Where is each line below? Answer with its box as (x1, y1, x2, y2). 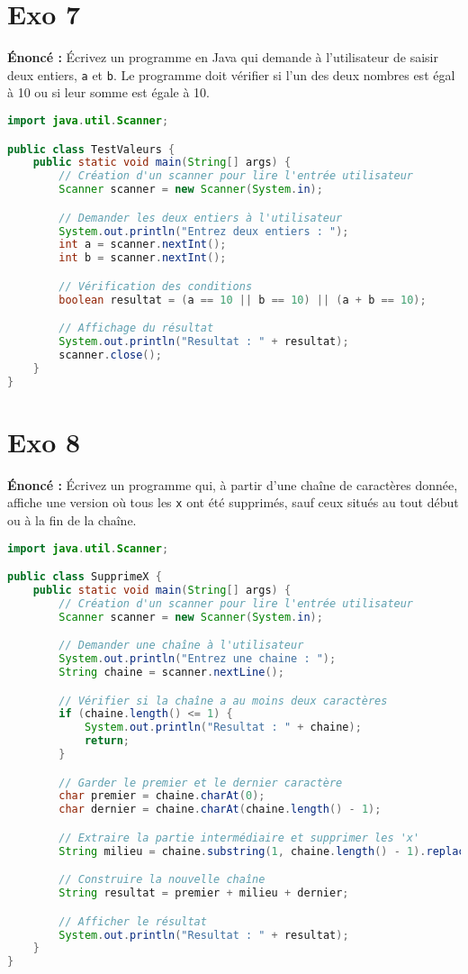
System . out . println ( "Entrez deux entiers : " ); (58, 224, 349, 238)
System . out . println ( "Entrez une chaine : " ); (58, 652, 337, 666)
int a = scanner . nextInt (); (58, 238, 227, 251)
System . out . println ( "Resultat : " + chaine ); (84, 721, 362, 734)
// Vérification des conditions (58, 279, 253, 293)
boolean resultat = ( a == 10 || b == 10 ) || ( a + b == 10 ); (58, 293, 427, 306)
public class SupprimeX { (7, 570, 162, 584)
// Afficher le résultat (58, 915, 207, 928)
